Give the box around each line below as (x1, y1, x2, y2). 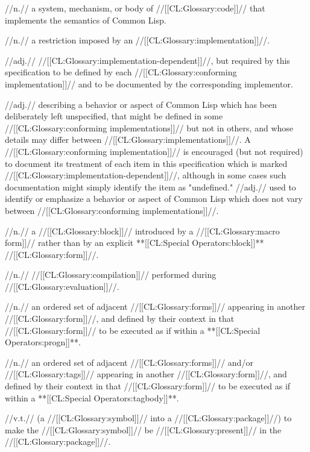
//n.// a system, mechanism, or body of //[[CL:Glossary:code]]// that (5, 2, 265, 14)
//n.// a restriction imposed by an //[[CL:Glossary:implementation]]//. (5, 34, 270, 46)
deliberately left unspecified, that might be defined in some (5, 110, 223, 122)
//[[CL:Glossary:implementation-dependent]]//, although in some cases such (5, 169, 286, 181)
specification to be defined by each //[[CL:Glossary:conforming (5, 66, 237, 78)
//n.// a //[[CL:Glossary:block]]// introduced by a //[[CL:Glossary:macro (5, 224, 280, 237)
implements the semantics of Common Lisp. (5, 13, 166, 26)
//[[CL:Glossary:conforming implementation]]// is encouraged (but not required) (5, 145, 303, 157)
